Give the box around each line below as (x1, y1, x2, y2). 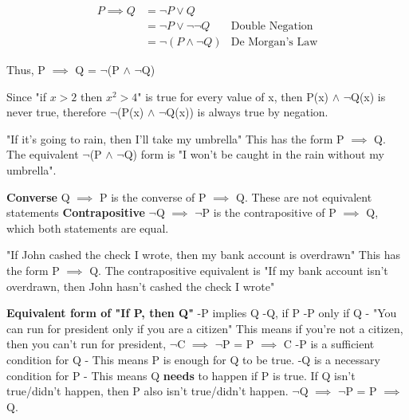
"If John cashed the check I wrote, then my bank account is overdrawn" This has (6, 246, 401, 263)
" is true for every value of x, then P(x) (137, 88, 328, 104)
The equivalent (6, 146, 79, 163)
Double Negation (230, 21, 313, 33)
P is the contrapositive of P (202, 204, 336, 221)
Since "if (6, 88, 46, 104)
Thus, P (6, 61, 45, 78)
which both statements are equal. (6, 219, 169, 236)
